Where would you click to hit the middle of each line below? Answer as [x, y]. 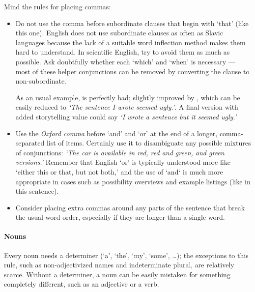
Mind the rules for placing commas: [57, 6]
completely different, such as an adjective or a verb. [82, 284]
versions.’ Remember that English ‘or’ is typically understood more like [123, 162]
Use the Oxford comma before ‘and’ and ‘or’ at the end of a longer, [116, 133]
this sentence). [37, 191]
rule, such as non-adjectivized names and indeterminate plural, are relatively [119, 265]
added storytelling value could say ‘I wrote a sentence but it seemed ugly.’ [126, 116]
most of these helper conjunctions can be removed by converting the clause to [132, 71]
